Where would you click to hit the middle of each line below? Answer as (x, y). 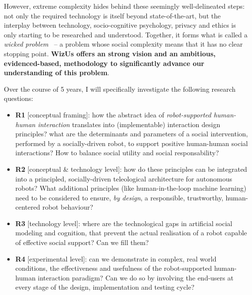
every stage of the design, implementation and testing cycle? (105, 287)
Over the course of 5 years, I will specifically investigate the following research (120, 89)
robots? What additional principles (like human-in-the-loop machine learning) (131, 188)
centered (28, 207)
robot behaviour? (68, 207)
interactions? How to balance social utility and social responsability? (117, 153)
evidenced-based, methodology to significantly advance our (104, 63)
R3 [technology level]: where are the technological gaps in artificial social (124, 223)
